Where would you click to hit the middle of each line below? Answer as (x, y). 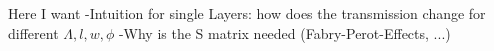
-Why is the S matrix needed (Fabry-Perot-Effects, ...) (284, 32)
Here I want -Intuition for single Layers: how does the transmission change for (247, 13)
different (33, 32)
